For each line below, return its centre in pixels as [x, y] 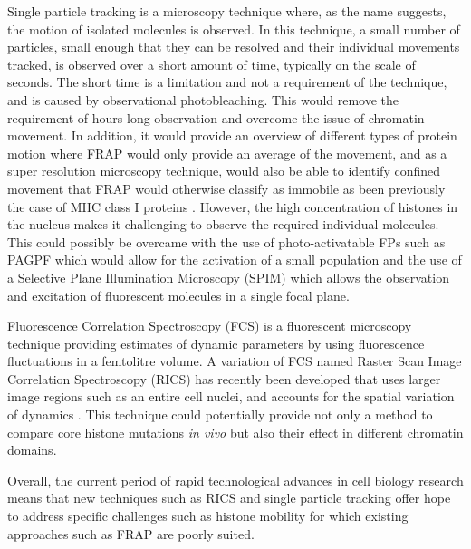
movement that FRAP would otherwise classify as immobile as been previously [226, 188]
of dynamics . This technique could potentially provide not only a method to [220, 414]
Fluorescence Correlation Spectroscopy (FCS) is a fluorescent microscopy [210, 326]
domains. [32, 450]
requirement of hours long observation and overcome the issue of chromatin [216, 117]
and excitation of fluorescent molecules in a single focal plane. [178, 295]
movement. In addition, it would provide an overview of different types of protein [232, 135]
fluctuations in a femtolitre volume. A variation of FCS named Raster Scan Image [235, 361]
